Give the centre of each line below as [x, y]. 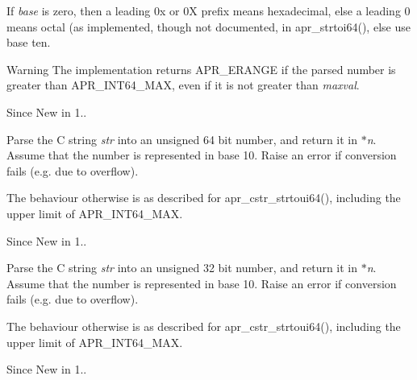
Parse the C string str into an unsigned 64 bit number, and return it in [182, 139]
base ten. [29, 42]
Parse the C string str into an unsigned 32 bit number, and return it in [182, 268]
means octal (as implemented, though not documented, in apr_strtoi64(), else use [208, 26]
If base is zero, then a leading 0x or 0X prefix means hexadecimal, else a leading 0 [208, 10]
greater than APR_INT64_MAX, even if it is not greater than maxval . [183, 85]
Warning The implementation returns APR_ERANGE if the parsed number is [201, 69]
